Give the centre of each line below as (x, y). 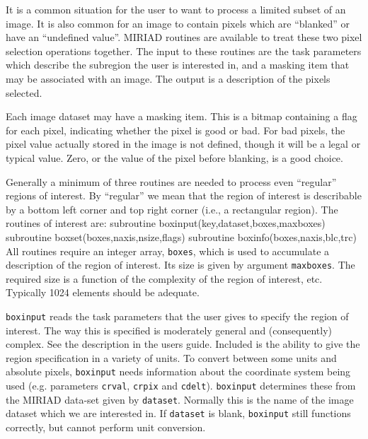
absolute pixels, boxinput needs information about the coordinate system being (178, 371)
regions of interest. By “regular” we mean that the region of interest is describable (184, 195)
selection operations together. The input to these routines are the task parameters (184, 51)
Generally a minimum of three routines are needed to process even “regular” (171, 181)
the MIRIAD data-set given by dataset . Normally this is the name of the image (180, 399)
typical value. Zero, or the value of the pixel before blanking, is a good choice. (174, 157)
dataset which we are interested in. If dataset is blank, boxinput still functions (178, 413)
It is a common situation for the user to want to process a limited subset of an (176, 9)
